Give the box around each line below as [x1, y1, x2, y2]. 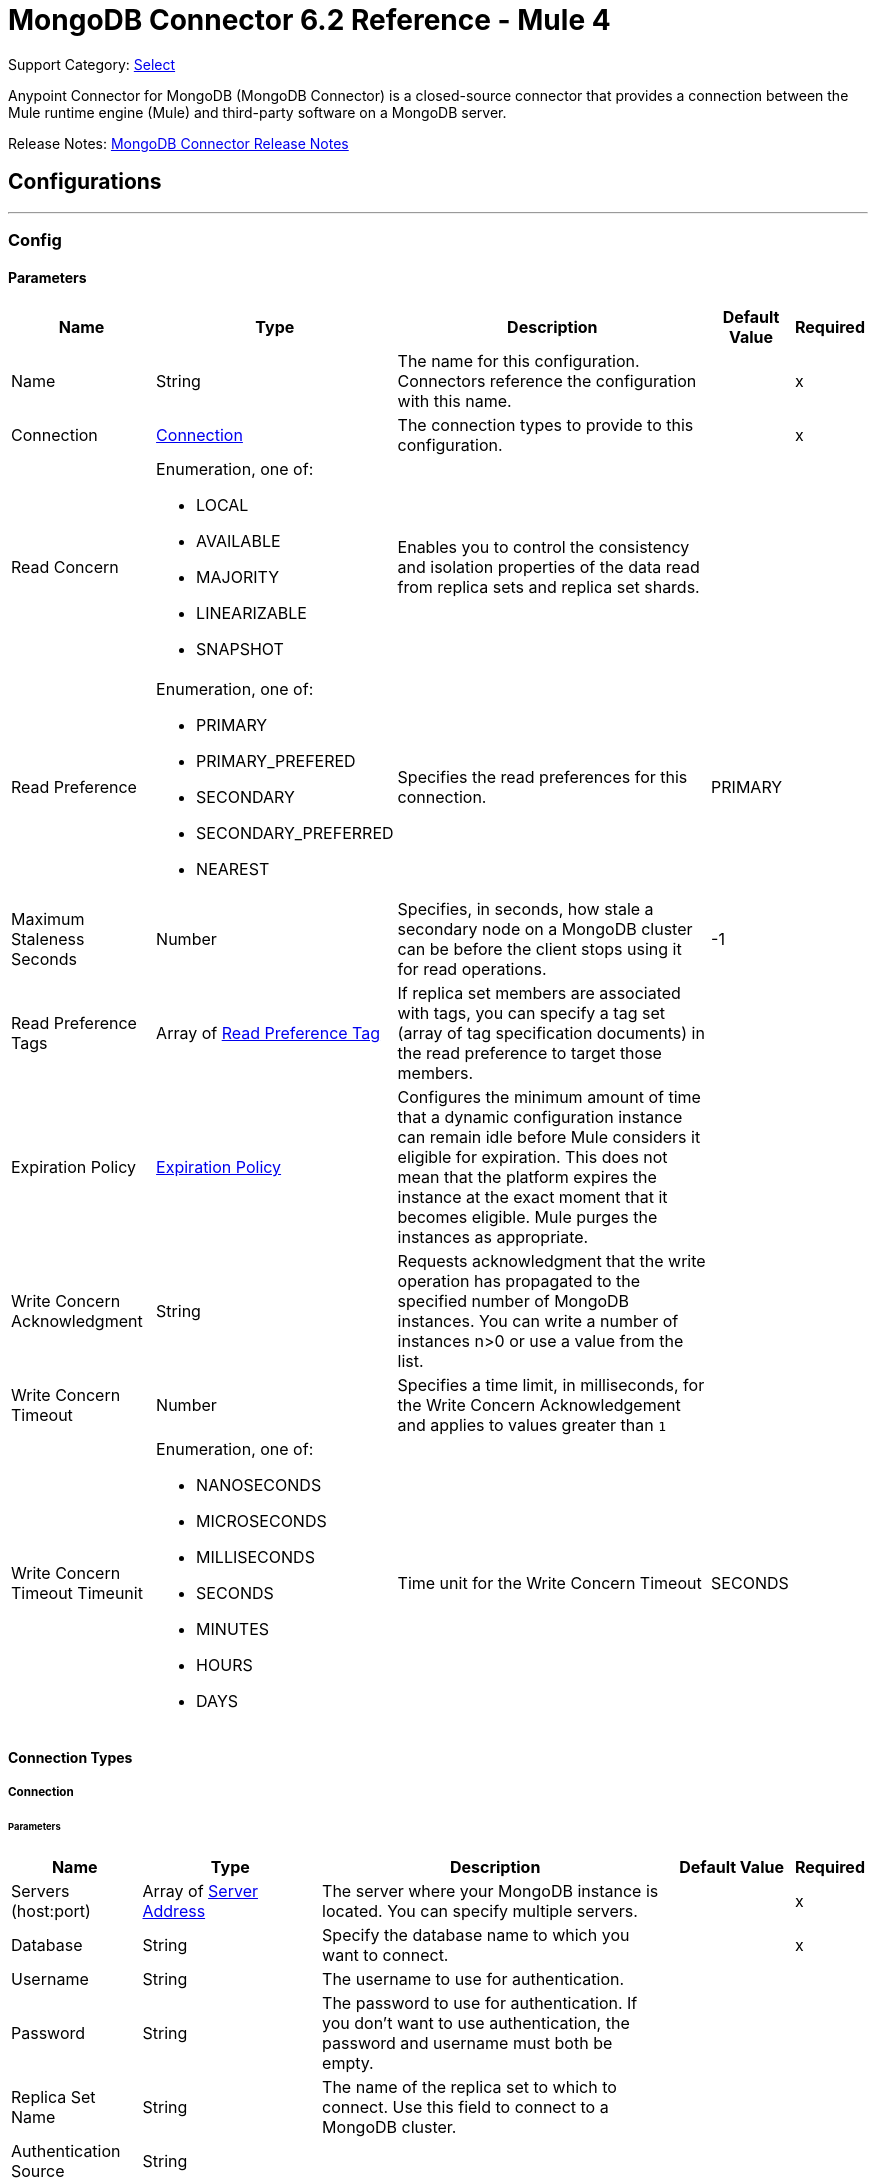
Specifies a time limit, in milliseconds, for [397, 1375, 705, 1396]
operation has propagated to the [397, 1271, 641, 1292]
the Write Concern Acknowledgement [397, 1395, 681, 1416]
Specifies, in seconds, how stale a [397, 899, 654, 920]
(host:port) [11, 1900, 91, 1921]
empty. [322, 2052, 374, 2073]
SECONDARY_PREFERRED [196, 823, 394, 844]
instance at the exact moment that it [397, 1187, 668, 1208]
